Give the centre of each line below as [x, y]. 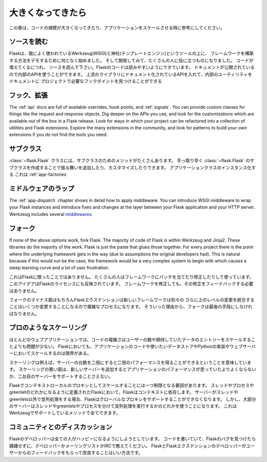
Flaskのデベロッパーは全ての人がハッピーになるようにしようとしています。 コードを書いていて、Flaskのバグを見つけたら [133, 439]
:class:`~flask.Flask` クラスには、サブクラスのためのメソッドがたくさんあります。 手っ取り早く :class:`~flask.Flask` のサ [132, 161]
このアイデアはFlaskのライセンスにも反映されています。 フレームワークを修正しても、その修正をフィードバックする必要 [131, 284]
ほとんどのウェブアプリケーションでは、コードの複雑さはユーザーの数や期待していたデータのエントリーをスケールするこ [132, 339]
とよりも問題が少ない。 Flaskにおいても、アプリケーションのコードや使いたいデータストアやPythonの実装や [119, 346]
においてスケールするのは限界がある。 [52, 353]
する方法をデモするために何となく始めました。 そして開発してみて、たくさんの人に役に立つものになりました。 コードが [131, 60]
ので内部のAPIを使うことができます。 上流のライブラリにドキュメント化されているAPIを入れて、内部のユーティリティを [131, 74]
